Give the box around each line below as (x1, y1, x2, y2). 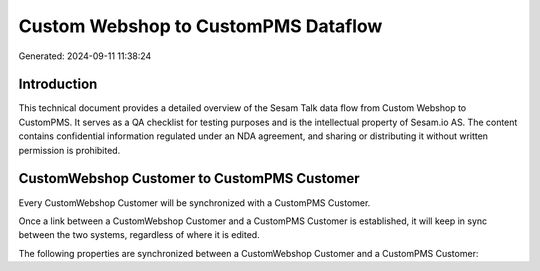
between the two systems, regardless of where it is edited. (18, 229, 260, 241)
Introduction (18, 76, 98, 93)
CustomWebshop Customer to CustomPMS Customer (18, 170, 360, 187)
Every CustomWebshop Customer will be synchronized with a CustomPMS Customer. (18, 196, 371, 209)
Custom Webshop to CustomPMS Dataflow (18, 15, 383, 37)
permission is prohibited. (18, 144, 121, 156)
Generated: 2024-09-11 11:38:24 (18, 50, 152, 62)
